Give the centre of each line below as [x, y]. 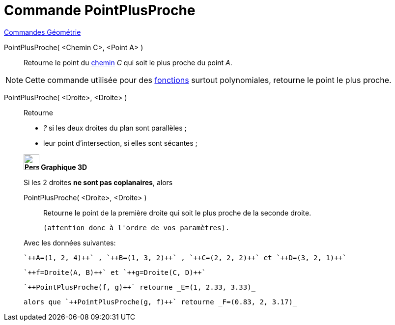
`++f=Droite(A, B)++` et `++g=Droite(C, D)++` [115, 272]
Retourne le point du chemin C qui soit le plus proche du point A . [128, 62]
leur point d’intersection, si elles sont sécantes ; [120, 143]
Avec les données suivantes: [70, 243]
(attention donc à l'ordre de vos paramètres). [137, 228]
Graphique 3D [64, 167]
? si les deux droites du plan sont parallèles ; [115, 128]
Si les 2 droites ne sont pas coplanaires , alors [98, 182]
